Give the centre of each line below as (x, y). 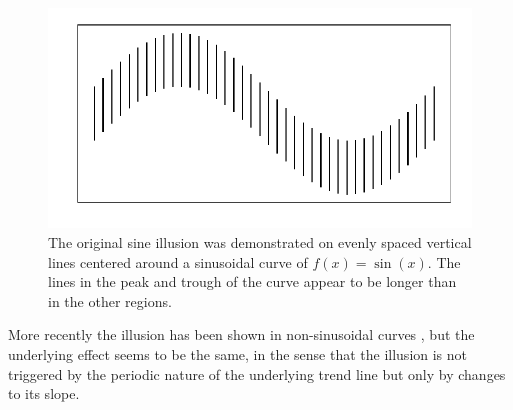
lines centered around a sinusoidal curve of (178, 261)
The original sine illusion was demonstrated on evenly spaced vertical (260, 242)
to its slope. (44, 393)
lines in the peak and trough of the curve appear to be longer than (252, 281)
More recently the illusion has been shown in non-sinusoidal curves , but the (241, 334)
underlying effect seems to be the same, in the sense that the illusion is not (238, 354)
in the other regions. (110, 300)
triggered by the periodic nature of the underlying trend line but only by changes (257, 373)
